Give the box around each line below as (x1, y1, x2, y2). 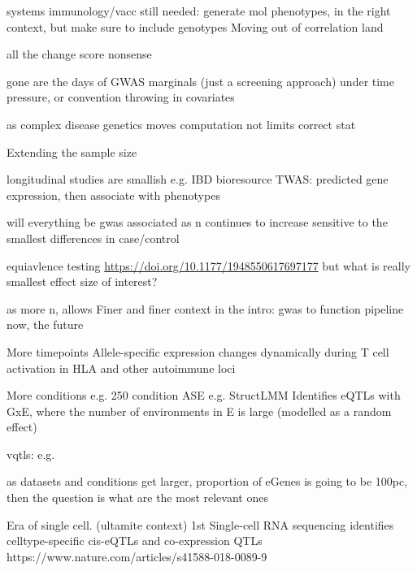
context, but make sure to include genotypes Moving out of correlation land (7, 18, 384, 35)
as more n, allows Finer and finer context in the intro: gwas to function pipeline (7, 300, 404, 317)
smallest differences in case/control (7, 229, 180, 246)
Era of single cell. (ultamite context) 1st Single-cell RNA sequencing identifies (7, 516, 394, 533)
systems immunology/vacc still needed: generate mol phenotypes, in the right (7, 2, 391, 19)
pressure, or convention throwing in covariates (7, 89, 235, 106)
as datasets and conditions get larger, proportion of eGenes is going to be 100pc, (7, 473, 408, 490)
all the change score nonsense (7, 45, 152, 63)
